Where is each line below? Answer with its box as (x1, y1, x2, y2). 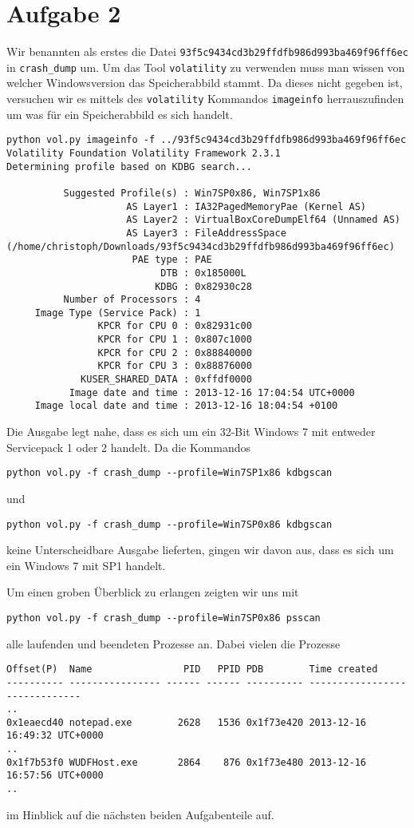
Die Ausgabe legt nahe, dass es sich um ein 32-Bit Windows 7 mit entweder (6, 423, 376, 440)
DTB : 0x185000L (160, 267, 246, 279)
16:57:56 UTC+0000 (6, 770, 104, 782)
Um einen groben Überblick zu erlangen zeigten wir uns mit (6, 584, 299, 600)
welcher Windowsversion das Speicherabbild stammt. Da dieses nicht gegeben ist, (6, 74, 403, 91)
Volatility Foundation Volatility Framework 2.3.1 (6, 147, 281, 159)
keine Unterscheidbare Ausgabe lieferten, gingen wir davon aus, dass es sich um (6, 541, 394, 558)
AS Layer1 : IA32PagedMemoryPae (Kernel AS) (126, 200, 367, 212)
